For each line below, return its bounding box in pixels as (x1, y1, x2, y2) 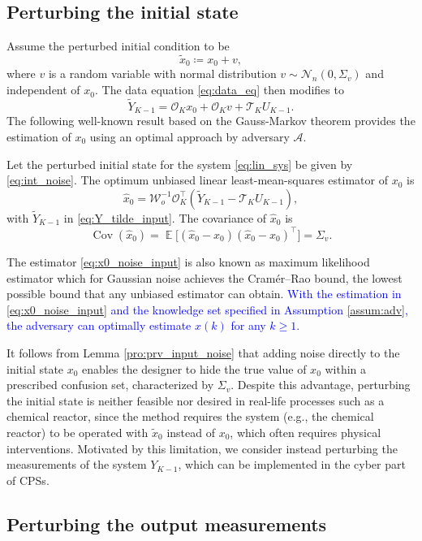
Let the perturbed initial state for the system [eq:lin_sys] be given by (6, 155, 353, 172)
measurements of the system (6, 456, 147, 473)
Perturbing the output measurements (6, 511, 327, 536)
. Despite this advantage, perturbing (230, 376, 411, 393)
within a (325, 360, 367, 377)
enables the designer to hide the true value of (82, 360, 307, 377)
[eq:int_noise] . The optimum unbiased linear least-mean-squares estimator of (6, 171, 388, 188)
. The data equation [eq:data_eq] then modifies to (95, 81, 344, 98)
